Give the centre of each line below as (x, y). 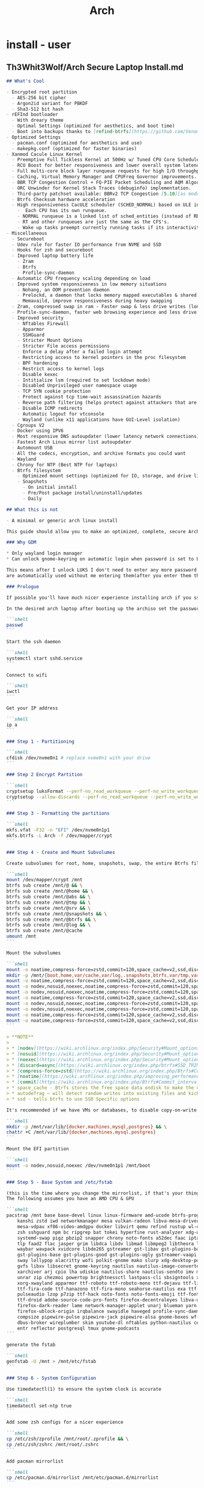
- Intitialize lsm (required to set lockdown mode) (84, 380)
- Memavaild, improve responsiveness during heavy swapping (95, 301)
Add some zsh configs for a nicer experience (65, 1422)
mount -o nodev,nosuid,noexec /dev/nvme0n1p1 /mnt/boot (78, 1165)
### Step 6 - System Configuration (51, 1378)
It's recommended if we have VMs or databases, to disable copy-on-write (102, 1110)
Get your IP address (32, 708)
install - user (39, 45)
